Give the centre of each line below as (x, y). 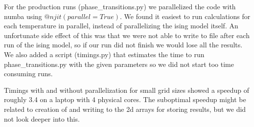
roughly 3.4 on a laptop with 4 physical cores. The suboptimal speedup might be (125, 99)
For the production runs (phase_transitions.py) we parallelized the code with (120, 6)
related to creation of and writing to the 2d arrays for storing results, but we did (125, 109)
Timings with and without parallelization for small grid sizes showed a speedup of (127, 90)
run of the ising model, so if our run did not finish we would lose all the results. (123, 45)
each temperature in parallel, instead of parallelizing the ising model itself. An (121, 26)
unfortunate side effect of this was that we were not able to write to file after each (127, 35)
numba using (23, 16)
